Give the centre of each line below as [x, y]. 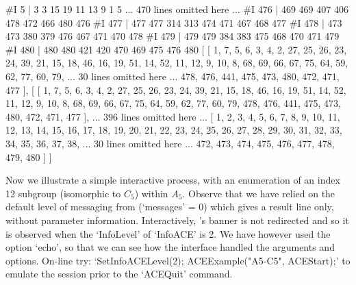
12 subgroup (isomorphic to [63, 193]
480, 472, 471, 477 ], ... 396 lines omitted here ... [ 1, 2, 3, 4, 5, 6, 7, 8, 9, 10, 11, [173, 116]
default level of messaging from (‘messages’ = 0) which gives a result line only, [170, 207]
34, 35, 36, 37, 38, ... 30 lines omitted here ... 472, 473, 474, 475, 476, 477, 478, [170, 143]
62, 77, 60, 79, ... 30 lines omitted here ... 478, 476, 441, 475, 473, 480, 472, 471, [173, 76]
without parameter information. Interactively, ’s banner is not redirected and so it [177, 220]
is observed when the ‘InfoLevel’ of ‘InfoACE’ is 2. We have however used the [168, 233]
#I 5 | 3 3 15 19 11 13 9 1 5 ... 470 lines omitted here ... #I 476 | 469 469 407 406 [177, 9]
